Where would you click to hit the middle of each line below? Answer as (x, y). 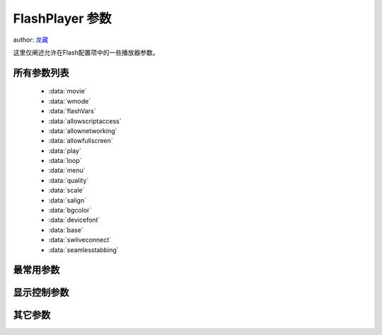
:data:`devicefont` (74, 220)
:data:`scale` (66, 191)
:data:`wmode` (70, 101)
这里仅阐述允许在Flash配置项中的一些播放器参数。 (86, 52)
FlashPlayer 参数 (62, 18)
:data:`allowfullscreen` (81, 141)
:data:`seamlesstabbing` (84, 250)
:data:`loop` (65, 161)
